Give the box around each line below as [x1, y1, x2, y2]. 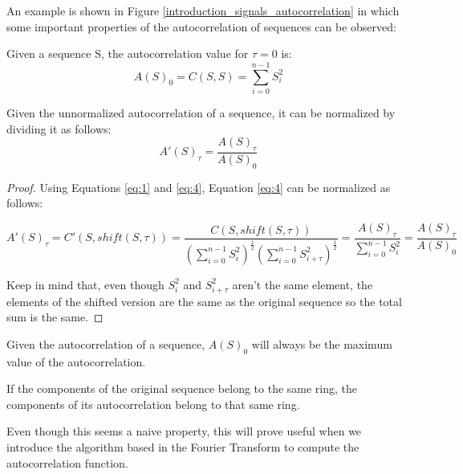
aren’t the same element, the [232, 276, 373, 292]
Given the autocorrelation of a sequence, [6, 335, 205, 352]
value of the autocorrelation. [6, 353, 146, 370]
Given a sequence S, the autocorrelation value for [6, 45, 249, 62]
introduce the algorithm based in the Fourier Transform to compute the [6, 439, 359, 456]
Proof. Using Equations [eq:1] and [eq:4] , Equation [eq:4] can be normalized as [6, 178, 391, 195]
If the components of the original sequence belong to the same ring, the [6, 380, 358, 397]
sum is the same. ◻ [6, 309, 104, 325]
